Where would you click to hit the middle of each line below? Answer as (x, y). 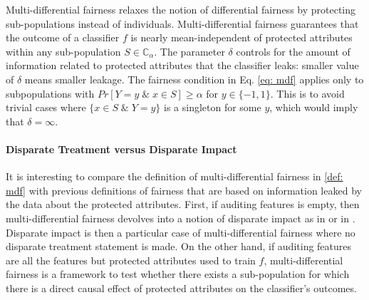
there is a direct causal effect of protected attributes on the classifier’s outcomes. (181, 288)
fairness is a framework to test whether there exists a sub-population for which (178, 274)
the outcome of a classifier (63, 37)
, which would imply (314, 107)
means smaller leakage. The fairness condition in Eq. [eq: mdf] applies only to (194, 79)
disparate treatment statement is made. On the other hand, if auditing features (179, 246)
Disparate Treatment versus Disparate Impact (121, 149)
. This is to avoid (307, 93)
